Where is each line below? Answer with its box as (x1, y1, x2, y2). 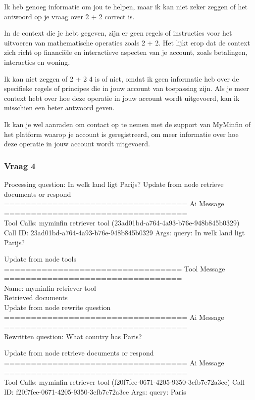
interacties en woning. (4, 56, 70, 67)
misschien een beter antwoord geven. (4, 102, 115, 113)
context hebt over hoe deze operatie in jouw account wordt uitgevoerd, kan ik (4, 92, 240, 103)
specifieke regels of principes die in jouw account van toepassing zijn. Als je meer (4, 83, 249, 93)
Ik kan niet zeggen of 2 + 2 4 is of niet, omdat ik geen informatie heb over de (4, 73, 239, 84)
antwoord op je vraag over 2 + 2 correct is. (4, 11, 135, 21)
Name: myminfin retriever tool (4, 282, 97, 293)
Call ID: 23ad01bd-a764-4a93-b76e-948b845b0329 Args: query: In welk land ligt (4, 227, 245, 237)
